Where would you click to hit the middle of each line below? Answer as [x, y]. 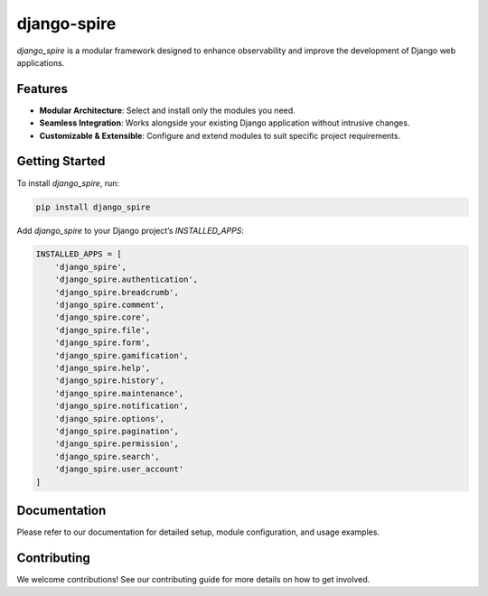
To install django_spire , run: [68, 183]
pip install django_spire [93, 207]
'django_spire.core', [103, 317]
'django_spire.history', [110, 381]
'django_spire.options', [110, 419]
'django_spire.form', [103, 343]
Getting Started [61, 161]
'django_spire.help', [103, 368]
